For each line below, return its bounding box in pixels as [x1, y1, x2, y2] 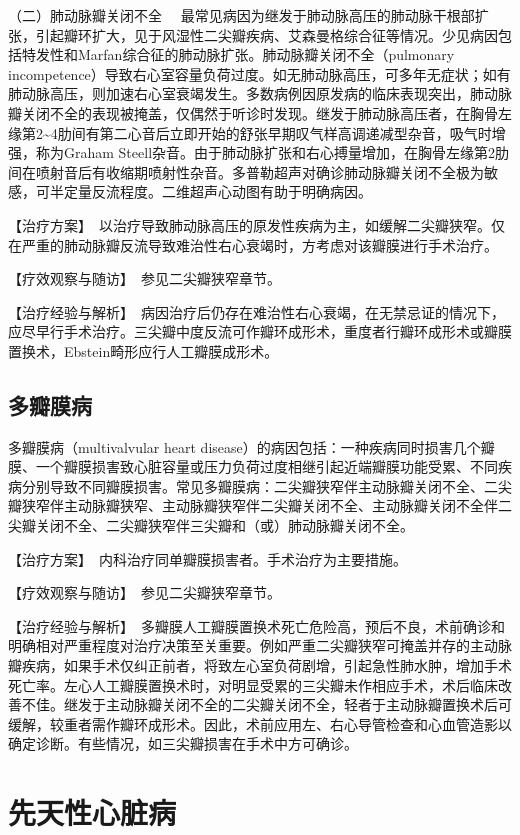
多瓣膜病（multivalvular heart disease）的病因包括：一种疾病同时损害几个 [8, 436, 481, 457]
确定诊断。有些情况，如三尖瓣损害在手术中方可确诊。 [8, 733, 358, 754]
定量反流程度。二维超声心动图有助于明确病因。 [63, 181, 372, 202]
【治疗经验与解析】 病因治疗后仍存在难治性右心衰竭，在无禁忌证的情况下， [8, 301, 505, 322]
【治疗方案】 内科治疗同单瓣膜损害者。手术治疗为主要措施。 [8, 548, 407, 569]
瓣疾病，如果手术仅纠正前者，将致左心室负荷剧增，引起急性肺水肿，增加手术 [8, 655, 512, 676]
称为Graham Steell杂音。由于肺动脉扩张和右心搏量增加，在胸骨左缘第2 [35, 142, 496, 163]
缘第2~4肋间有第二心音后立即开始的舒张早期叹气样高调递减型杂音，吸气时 [8, 122, 492, 143]
